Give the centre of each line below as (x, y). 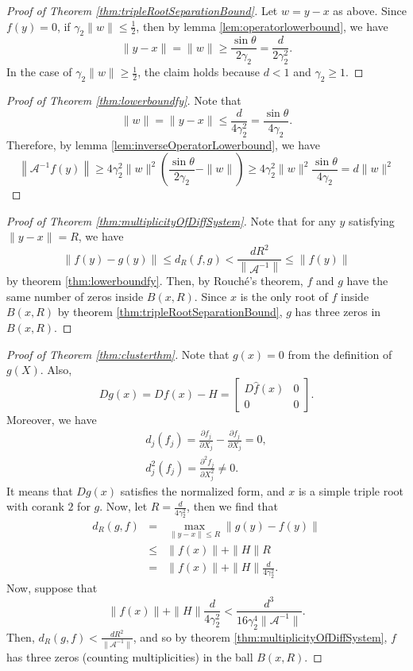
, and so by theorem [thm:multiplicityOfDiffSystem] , (260, 636)
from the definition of (340, 354)
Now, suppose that (52, 588)
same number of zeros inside (75, 296)
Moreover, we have (52, 419)
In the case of (39, 72)
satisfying (372, 220)
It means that (40, 490)
